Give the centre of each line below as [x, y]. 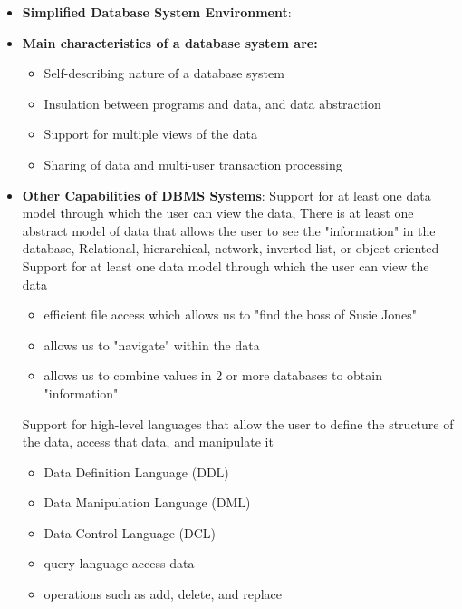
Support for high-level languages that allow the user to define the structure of [238, 423]
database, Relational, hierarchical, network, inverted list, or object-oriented [231, 248]
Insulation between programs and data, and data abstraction [212, 103]
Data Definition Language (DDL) [136, 471]
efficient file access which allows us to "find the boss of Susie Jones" [230, 314]
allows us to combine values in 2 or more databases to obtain [213, 375]
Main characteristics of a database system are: [170, 42]
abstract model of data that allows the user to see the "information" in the [229, 230]
